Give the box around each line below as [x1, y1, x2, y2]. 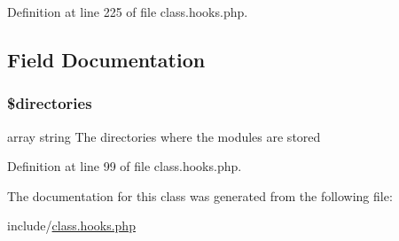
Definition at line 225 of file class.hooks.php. [7, 3, 248, 20]
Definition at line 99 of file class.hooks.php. [7, 157, 242, 175]
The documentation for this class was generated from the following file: [7, 186, 393, 205]
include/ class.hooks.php [7, 216, 136, 235]
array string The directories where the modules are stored [7, 127, 321, 145]
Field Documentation [7, 45, 206, 73]
